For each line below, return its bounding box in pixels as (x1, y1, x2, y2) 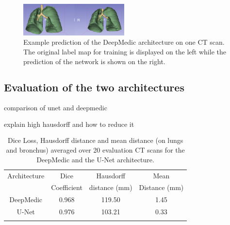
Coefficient (51, 182, 82, 192)
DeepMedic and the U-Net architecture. (36, 154, 154, 164)
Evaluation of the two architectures (4, 80, 184, 95)
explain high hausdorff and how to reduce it (4, 119, 134, 129)
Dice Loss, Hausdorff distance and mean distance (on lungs (7, 135, 183, 145)
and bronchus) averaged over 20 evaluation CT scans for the (6, 145, 185, 155)
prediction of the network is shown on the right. (23, 56, 165, 66)
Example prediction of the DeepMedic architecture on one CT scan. (23, 37, 225, 47)
